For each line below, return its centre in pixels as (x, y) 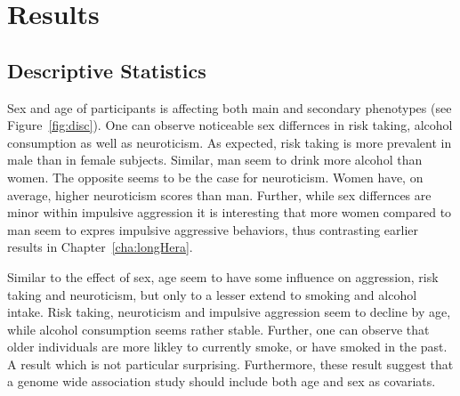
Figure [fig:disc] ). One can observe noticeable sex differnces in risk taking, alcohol (230, 125)
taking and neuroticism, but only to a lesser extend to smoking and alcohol (212, 294)
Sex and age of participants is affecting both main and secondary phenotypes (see (230, 107)
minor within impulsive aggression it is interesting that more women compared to (230, 212)
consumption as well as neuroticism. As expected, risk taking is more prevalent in (230, 142)
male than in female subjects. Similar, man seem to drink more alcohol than (215, 160)
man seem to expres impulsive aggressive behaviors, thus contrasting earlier (213, 229)
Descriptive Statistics (107, 70)
